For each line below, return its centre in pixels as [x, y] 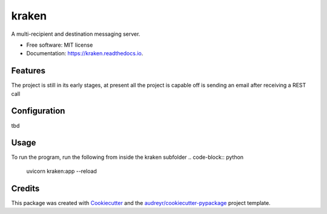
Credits [25, 188]
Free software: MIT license [60, 45]
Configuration [38, 111]
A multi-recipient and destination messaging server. [76, 34]
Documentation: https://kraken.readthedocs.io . [85, 53]
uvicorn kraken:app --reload [61, 171]
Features [28, 71]
